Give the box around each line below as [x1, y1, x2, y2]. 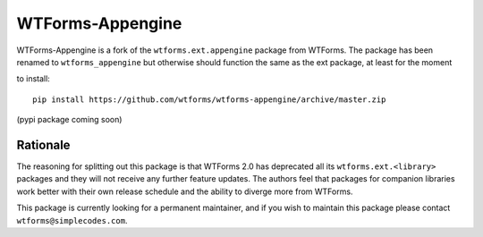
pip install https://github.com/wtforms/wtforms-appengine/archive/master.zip [32, 94, 386, 105]
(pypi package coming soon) [16, 114, 123, 125]
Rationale [16, 137, 71, 152]
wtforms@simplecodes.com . [16, 215, 128, 225]
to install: [16, 73, 51, 84]
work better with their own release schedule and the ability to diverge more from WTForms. [16, 186, 353, 197]
